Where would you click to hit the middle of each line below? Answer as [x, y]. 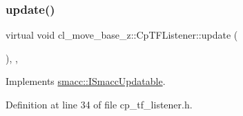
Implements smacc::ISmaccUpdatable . [86, 81]
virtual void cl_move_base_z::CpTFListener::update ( [122, 35]
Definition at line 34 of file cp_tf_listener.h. [99, 104]
